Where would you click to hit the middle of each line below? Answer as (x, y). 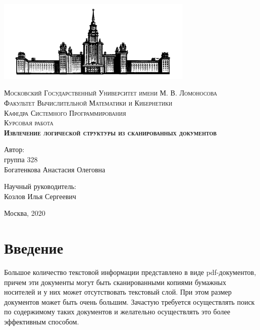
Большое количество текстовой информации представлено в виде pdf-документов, (130, 272)
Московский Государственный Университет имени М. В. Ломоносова (111, 93)
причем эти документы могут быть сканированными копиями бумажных (115, 282)
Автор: (14, 149)
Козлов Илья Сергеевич (40, 196)
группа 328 (21, 159)
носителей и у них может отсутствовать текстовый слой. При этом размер (118, 292)
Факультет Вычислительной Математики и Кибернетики (88, 102)
